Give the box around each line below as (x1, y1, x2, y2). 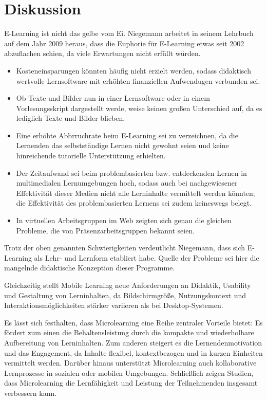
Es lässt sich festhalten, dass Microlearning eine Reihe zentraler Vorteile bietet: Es (4, 317, 263, 328)
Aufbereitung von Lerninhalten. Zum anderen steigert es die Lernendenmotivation (4, 337, 262, 348)
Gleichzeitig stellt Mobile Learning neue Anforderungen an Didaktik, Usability (4, 280, 251, 290)
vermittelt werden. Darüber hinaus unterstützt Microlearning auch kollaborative (4, 357, 257, 368)
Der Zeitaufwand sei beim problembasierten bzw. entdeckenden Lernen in (16, 167, 247, 178)
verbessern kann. (4, 387, 57, 398)
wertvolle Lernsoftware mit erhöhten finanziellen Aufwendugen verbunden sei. (16, 75, 260, 86)
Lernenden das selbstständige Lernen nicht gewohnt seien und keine (16, 140, 229, 151)
